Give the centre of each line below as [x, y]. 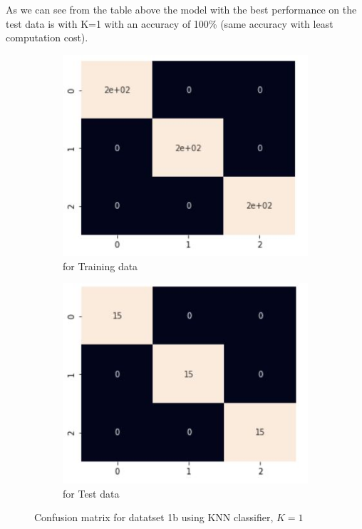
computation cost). [47, 37]
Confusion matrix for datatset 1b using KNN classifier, [154, 517]
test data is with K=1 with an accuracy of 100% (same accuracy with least [170, 23]
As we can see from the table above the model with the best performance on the [181, 9]
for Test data [91, 493]
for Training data [100, 266]
